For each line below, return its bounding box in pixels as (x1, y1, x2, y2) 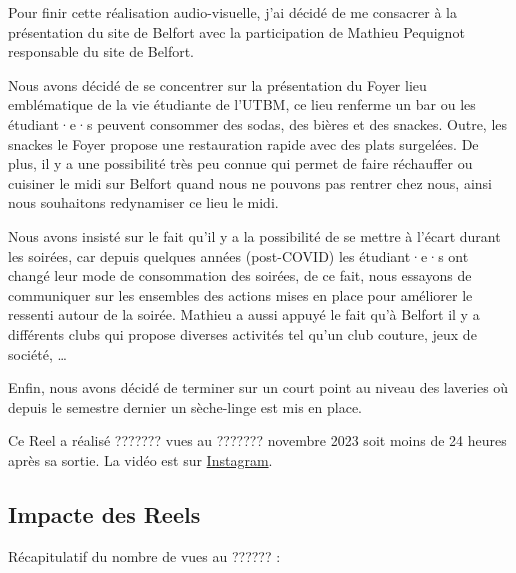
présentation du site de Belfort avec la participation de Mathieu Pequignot (8, 21, 465, 42)
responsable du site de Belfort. (8, 41, 195, 62)
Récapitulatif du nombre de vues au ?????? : (8, 545, 281, 566)
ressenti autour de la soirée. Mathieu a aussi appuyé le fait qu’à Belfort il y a (8, 304, 480, 325)
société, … (8, 343, 67, 364)
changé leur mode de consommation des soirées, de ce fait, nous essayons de (8, 265, 472, 286)
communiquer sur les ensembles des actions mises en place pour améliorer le (8, 284, 473, 305)
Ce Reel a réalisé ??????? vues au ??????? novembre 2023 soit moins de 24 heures (8, 430, 507, 451)
